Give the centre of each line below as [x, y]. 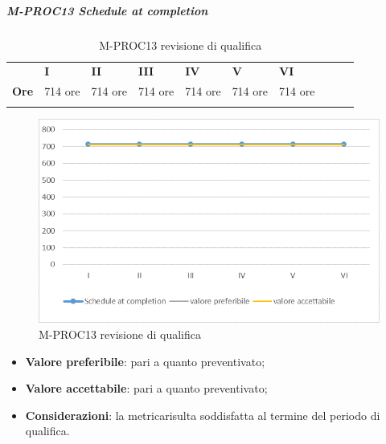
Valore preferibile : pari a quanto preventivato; [145, 361]
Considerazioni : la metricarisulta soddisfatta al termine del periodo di [203, 415]
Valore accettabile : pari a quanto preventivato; [146, 388]
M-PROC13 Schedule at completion [107, 10]
